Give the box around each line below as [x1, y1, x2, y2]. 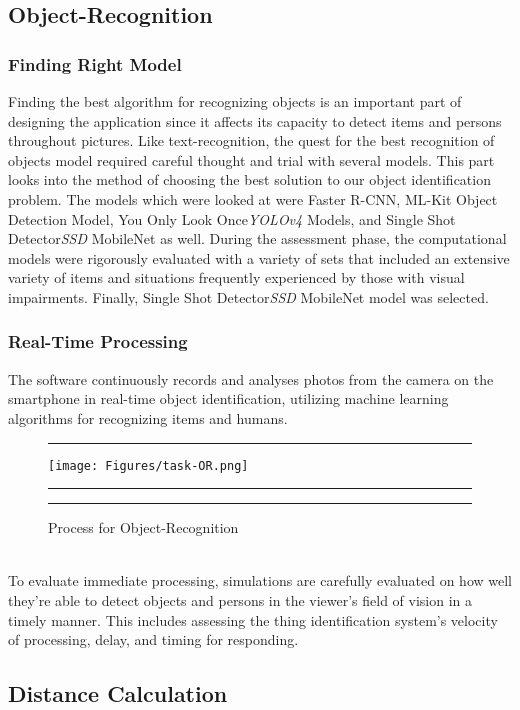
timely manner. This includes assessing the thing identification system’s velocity [8, 609, 498, 630]
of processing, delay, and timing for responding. [8, 629, 299, 650]
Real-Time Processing [8, 329, 188, 354]
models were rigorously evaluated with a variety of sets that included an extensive [8, 247, 510, 268]
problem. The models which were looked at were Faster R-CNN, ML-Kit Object [8, 188, 498, 209]
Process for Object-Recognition [48, 517, 239, 538]
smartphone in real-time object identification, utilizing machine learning [8, 388, 449, 409]
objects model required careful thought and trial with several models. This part [8, 149, 495, 170]
